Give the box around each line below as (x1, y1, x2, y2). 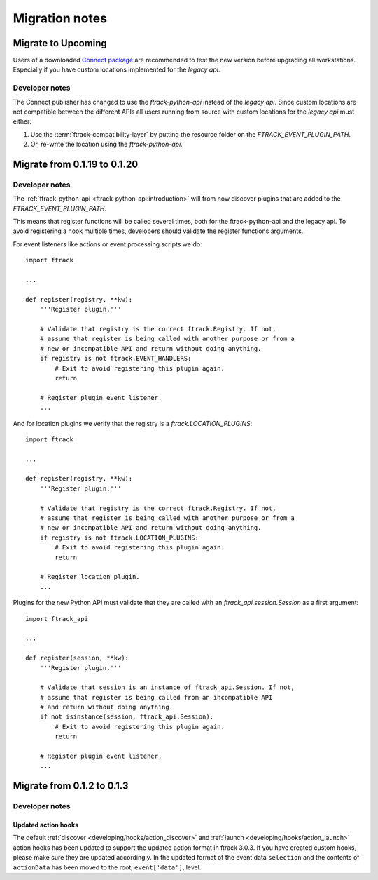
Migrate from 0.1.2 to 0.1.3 (13, 780, 129, 792)
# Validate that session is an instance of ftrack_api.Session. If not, (39, 684, 295, 691)
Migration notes (13, 11, 108, 26)
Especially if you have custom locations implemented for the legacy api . (13, 65, 220, 74)
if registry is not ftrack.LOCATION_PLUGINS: (39, 533, 199, 542)
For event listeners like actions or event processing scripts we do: (13, 239, 202, 248)
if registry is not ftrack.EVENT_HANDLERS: (39, 354, 192, 363)
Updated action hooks (13, 820, 79, 829)
